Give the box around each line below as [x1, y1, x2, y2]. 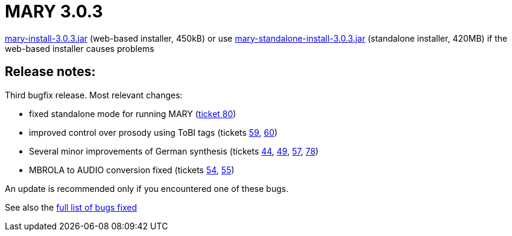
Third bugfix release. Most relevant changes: [5, 89, 183, 100]
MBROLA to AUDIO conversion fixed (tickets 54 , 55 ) [29, 164, 235, 175]
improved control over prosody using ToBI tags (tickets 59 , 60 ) [29, 127, 278, 138]
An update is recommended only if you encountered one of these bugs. [5, 183, 289, 194]
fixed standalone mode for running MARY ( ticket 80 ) [29, 108, 236, 119]
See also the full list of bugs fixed [5, 202, 137, 212]
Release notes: [5, 64, 96, 80]
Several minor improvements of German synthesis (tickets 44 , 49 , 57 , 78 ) [29, 145, 319, 156]
